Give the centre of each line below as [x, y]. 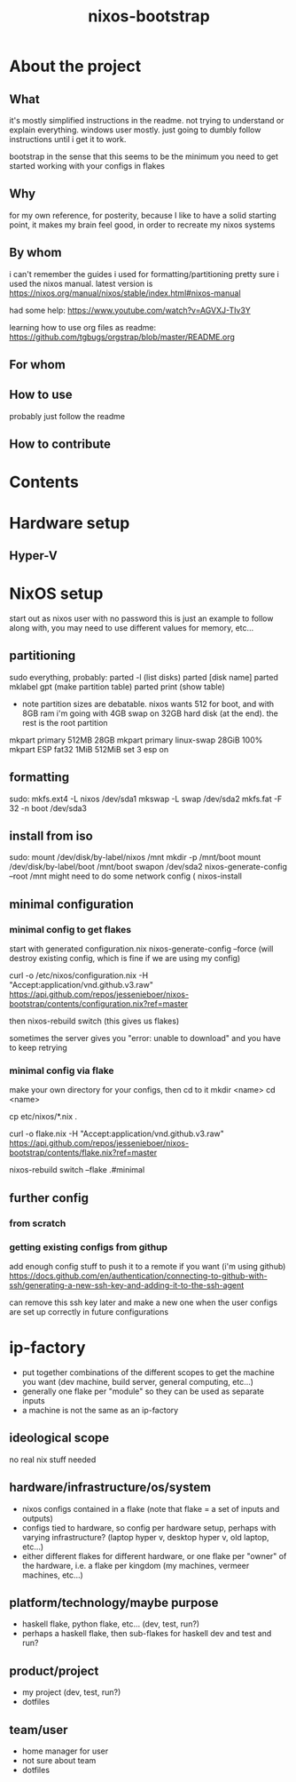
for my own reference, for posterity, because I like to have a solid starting [143, 215]
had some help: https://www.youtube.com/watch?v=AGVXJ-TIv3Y [130, 310]
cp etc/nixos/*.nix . [43, 1117]
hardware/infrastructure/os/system [110, 1488]
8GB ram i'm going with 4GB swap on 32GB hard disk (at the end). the [150, 713]
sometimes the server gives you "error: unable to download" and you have [145, 1038]
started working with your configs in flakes [87, 166]
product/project [54, 1671]
